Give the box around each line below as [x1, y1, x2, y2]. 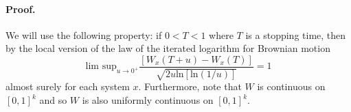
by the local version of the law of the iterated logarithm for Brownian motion [5, 41, 330, 55]
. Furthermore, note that [138, 79, 242, 94]
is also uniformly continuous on [82, 93, 214, 107]
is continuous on [257, 79, 326, 94]
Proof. [5, 1, 36, 16]
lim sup [85, 61, 117, 72]
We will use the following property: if [5, 27, 162, 42]
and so [39, 93, 67, 107]
